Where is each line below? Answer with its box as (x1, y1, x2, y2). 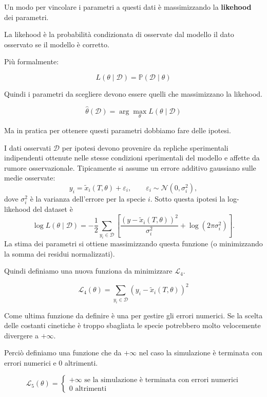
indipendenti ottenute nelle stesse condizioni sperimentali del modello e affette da (4, 152, 260, 163)
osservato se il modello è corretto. (4, 39, 109, 49)
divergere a (4, 330, 39, 340)
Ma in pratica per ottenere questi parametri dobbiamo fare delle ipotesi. (4, 125, 231, 135)
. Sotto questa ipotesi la (150, 193, 225, 204)
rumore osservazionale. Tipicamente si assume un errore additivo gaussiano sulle (4, 162, 256, 173)
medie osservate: (4, 172, 55, 183)
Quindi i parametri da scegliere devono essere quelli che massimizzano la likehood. (4, 88, 262, 99)
